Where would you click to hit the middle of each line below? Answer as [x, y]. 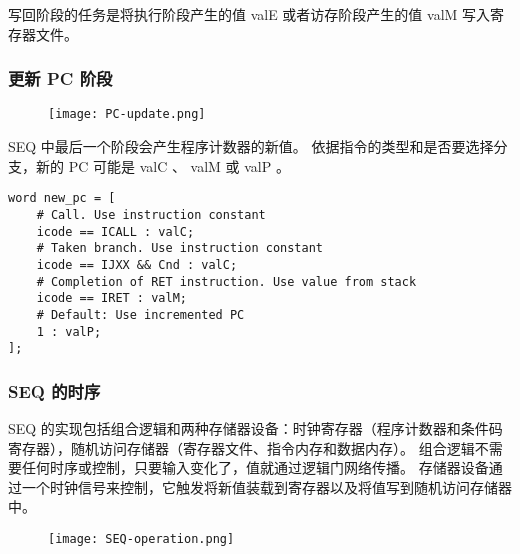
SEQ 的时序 [54, 390]
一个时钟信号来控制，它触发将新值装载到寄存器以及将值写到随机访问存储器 [266, 486]
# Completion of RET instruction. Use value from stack [226, 281]
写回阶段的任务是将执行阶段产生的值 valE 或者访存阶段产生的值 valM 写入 [249, 14]
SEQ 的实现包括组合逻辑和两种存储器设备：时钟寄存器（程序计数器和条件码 [255, 428]
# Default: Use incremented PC [140, 314]
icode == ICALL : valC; [115, 231]
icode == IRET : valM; [111, 298]
